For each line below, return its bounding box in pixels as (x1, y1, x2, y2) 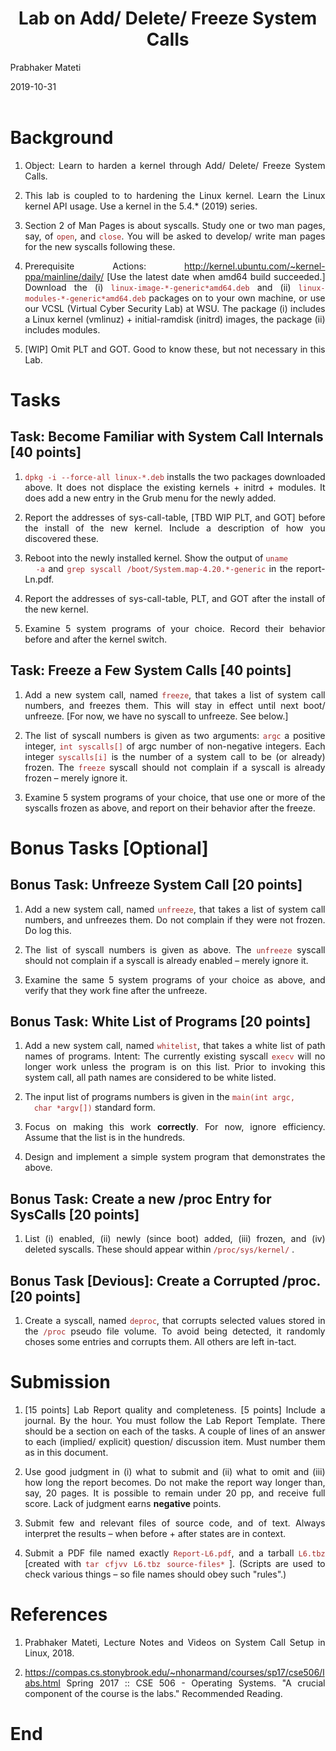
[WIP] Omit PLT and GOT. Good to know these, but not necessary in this (24, 343, 326, 355)
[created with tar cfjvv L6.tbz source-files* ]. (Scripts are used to (24, 1557, 326, 1569)
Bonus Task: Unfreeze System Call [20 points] (10, 877, 303, 894)
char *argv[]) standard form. (34, 1102, 156, 1114)
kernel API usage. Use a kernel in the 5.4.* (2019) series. (24, 200, 258, 212)
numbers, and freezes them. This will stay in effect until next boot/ (24, 699, 326, 711)
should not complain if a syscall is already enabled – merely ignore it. (24, 954, 309, 966)
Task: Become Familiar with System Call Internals (10, 428, 324, 446)
